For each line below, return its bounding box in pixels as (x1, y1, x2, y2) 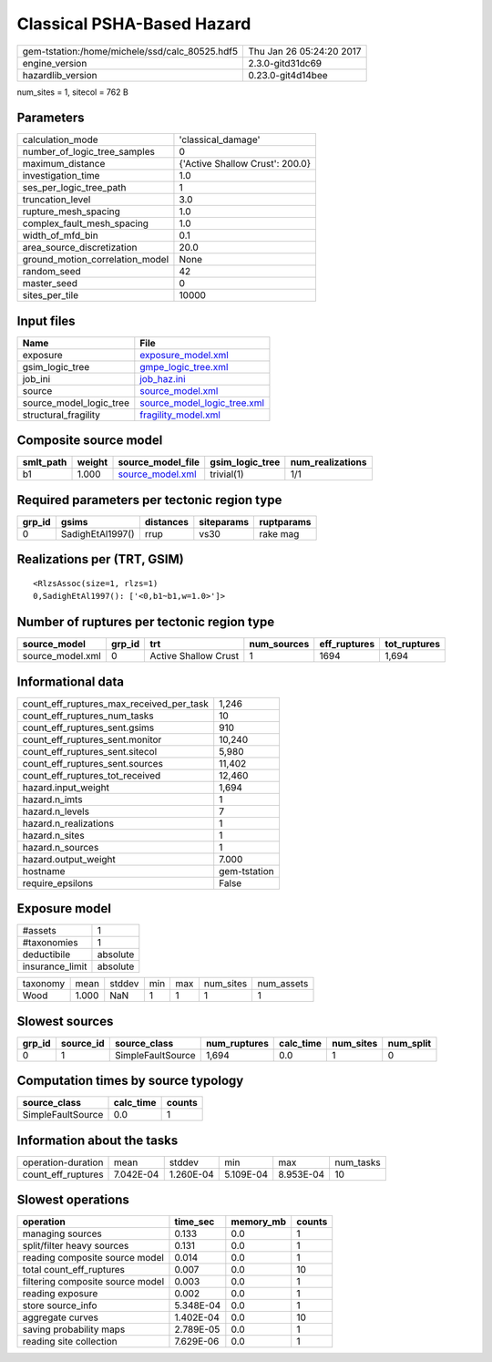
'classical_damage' (179, 133, 261, 146)
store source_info (22, 1299, 97, 1312)
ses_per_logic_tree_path (22, 181, 127, 194)
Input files (16, 313, 77, 328)
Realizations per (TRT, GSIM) (16, 552, 184, 567)
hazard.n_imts (22, 793, 83, 806)
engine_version (22, 57, 87, 69)
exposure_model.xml (139, 348, 230, 361)
